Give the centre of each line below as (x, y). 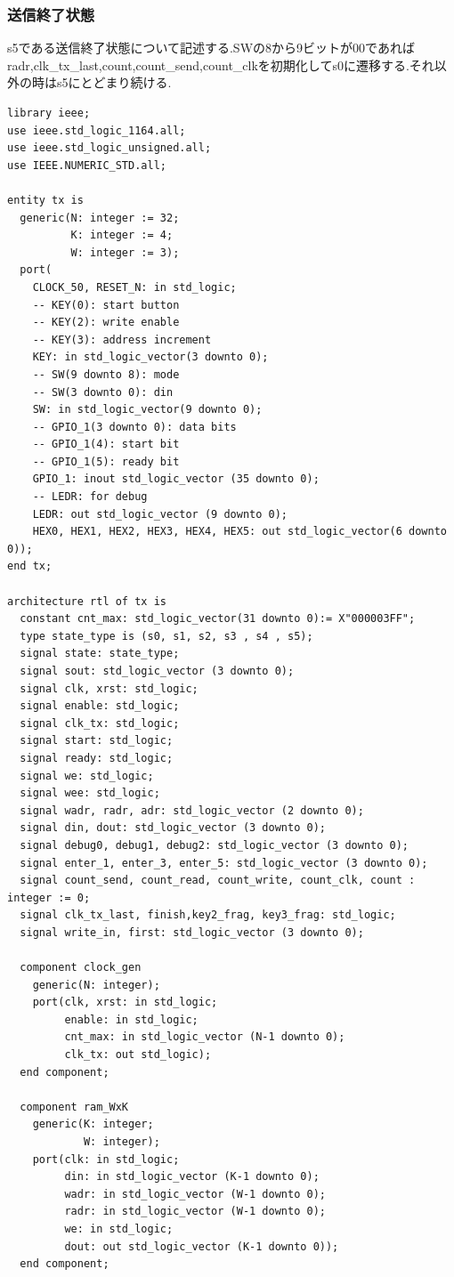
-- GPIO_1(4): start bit (106, 445)
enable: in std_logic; (131, 1019)
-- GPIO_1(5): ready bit (106, 461)
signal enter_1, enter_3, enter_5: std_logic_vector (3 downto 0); (224, 863)
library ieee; (49, 113)
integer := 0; (49, 897)
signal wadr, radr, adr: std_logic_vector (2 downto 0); (192, 810)
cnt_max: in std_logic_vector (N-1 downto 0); (205, 1037)
